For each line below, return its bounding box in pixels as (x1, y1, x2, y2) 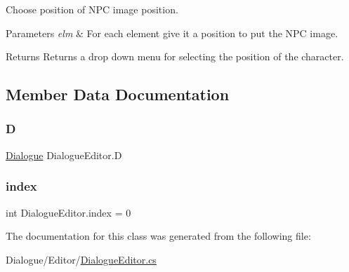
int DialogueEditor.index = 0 (6, 205, 131, 219)
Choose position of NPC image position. (6, 2, 178, 16)
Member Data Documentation (6, 83, 230, 105)
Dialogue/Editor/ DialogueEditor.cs (6, 252, 157, 266)
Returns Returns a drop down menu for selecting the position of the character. (6, 49, 344, 64)
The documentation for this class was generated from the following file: (6, 229, 311, 243)
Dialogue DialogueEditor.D (6, 147, 122, 162)
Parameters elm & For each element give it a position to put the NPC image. (6, 25, 338, 40)
